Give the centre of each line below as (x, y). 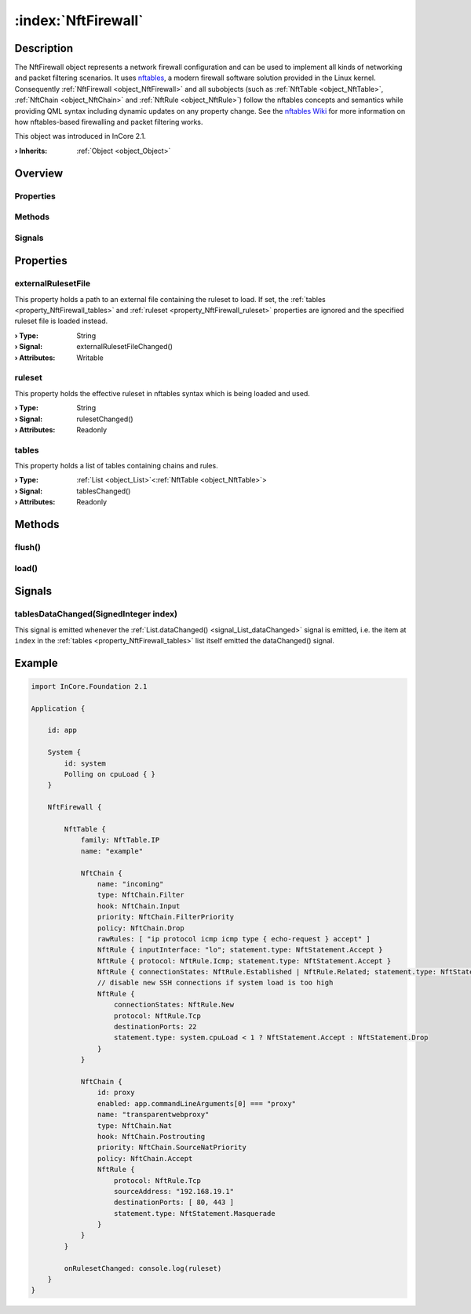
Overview (39, 173)
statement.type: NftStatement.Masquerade (195, 1213)
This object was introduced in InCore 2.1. (80, 136)
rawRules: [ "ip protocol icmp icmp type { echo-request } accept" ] (234, 939)
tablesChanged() (104, 491)
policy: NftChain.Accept (145, 1158)
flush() (27, 548)
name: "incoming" (130, 884)
